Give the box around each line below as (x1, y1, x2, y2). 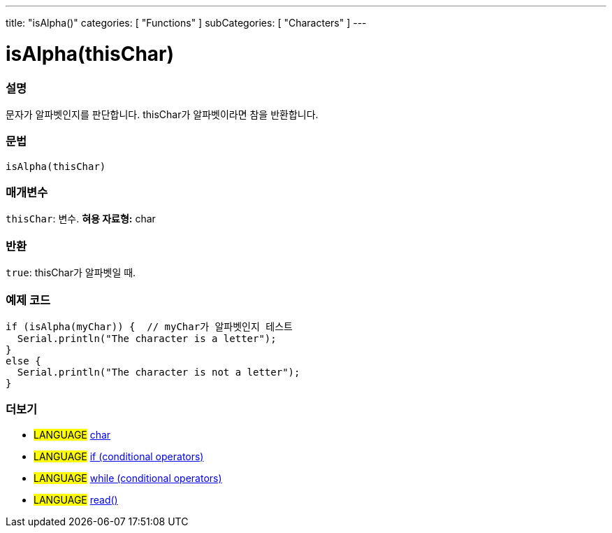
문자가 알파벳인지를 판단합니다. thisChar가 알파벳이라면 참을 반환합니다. (6, 108, 319, 120)
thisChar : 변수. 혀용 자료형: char (6, 213, 156, 225)
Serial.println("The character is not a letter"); (17, 366, 300, 378)
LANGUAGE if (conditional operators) (34, 450, 204, 462)
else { (6, 355, 41, 367)
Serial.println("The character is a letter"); (17, 332, 277, 344)
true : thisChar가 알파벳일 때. (6, 266, 136, 279)
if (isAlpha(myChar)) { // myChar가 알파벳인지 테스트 (6, 320, 293, 332)
